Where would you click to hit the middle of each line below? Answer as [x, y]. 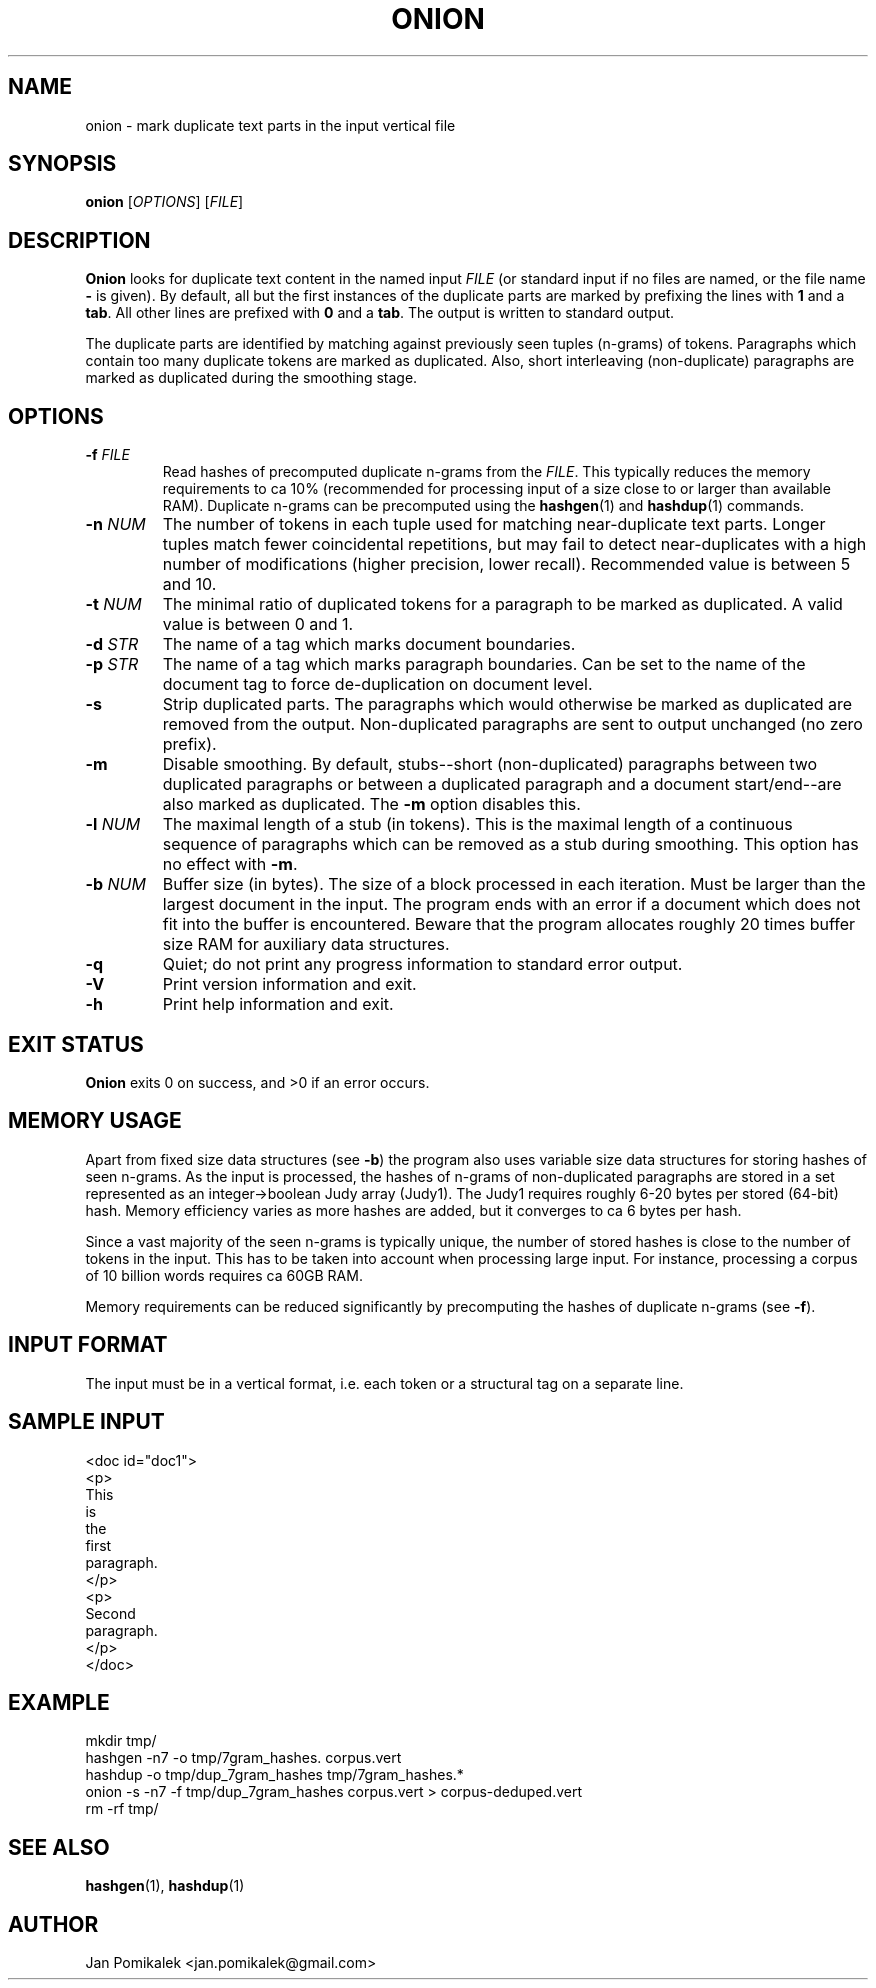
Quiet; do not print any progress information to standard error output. [422, 964]
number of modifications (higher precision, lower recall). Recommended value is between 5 [506, 564]
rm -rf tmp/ [122, 1809]
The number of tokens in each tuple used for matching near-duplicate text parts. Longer [494, 524]
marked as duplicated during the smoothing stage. [251, 378]
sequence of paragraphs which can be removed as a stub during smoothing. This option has [510, 844]
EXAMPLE [59, 1702]
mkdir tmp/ [121, 1741]
